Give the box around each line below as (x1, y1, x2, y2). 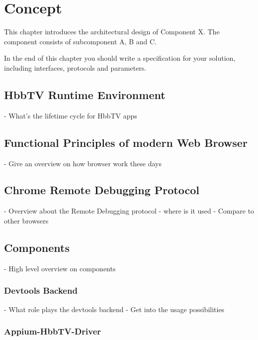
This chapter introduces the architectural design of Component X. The (4, 26, 220, 37)
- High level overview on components (4, 263, 116, 273)
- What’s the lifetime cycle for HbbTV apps (4, 110, 137, 120)
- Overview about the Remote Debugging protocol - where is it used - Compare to (4, 206, 255, 216)
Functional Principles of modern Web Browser (4, 134, 248, 150)
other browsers (4, 215, 49, 226)
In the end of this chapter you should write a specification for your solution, (4, 53, 236, 63)
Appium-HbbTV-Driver (4, 325, 101, 338)
